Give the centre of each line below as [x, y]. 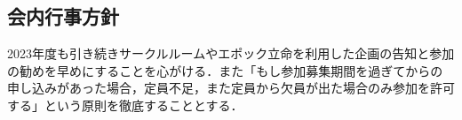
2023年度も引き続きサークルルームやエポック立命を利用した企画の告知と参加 [231, 53]
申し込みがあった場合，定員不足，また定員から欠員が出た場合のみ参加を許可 [231, 88]
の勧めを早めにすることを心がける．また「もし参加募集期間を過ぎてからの [225, 70]
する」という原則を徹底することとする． [125, 105]
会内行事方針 [63, 16]
